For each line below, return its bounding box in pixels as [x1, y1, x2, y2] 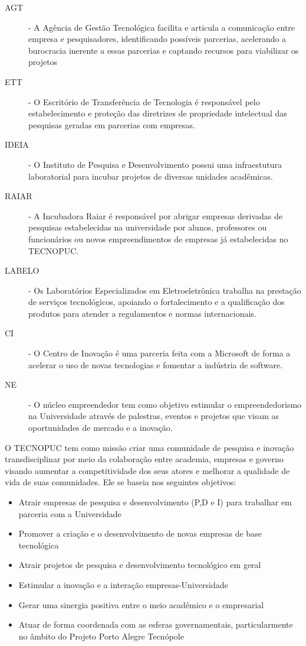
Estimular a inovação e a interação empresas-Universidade [18, 578, 228, 590]
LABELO [5, 264, 40, 277]
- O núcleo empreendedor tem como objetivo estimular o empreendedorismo [28, 398, 302, 410]
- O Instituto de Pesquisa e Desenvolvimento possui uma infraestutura [28, 158, 282, 170]
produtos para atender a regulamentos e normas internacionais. [28, 307, 256, 319]
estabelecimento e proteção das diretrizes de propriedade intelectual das [28, 107, 287, 119]
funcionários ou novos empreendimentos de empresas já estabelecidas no [28, 232, 288, 245]
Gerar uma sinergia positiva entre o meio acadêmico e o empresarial [18, 598, 264, 611]
